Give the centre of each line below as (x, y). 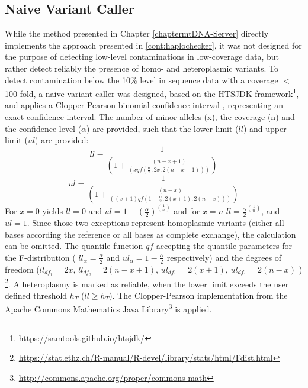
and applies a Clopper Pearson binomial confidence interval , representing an (144, 105)
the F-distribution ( (40, 257)
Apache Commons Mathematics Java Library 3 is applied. (108, 308)
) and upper (265, 128)
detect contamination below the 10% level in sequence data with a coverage (142, 80)
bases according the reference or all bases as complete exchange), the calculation (150, 234)
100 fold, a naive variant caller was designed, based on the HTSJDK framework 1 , (152, 93)
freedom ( (22, 269)
